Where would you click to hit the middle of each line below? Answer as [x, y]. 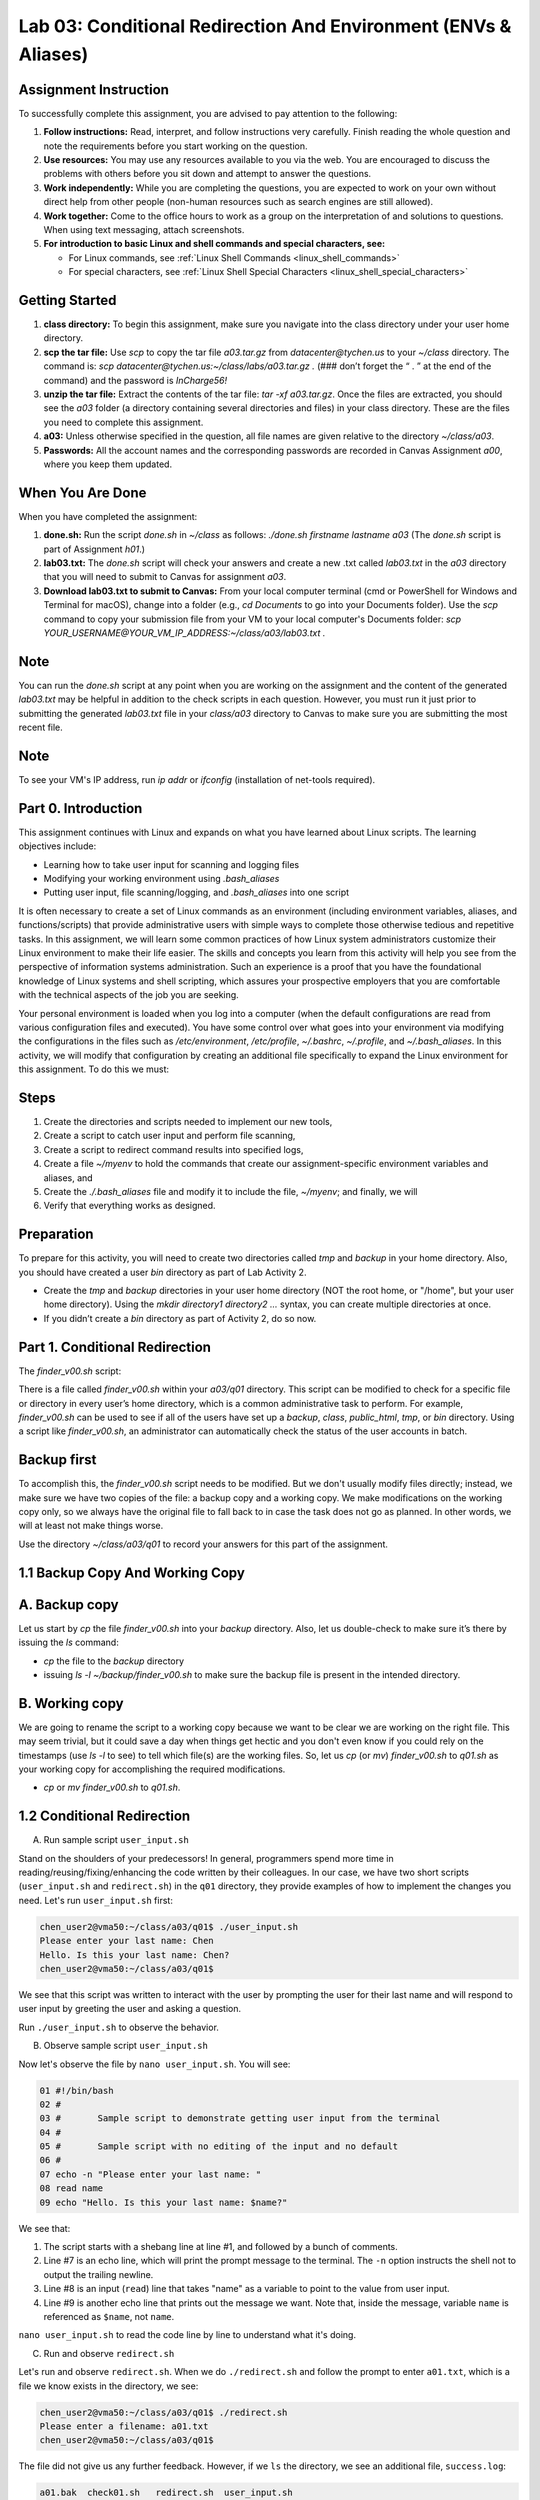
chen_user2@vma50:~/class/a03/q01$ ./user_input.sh [169, 1926]
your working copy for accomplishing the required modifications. [152, 1769]
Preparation [56, 1234]
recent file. [41, 727]
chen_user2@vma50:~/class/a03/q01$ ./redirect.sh [163, 2412]
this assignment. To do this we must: [94, 1069]
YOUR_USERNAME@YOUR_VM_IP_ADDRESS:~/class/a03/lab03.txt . [184, 633]
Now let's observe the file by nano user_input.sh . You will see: [154, 2064]
